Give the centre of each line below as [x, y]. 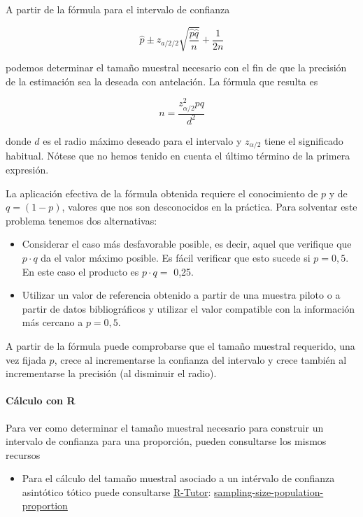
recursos [23, 454]
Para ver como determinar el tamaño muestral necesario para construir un [165, 427]
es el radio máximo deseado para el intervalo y [142, 140]
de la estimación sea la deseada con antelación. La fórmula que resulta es [162, 81]
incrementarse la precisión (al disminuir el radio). [111, 373]
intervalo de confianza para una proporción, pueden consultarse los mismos [166, 441]
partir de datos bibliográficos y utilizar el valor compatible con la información [188, 308]
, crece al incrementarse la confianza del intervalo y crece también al [200, 359]
